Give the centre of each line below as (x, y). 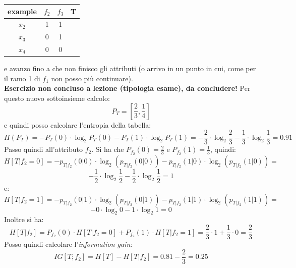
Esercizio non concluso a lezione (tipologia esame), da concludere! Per (127, 88)
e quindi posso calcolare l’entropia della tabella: (78, 124)
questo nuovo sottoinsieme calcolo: (57, 98)
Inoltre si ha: (24, 219)
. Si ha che (108, 149)
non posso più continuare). (92, 78)
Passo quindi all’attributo (43, 149)
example (22, 11)
